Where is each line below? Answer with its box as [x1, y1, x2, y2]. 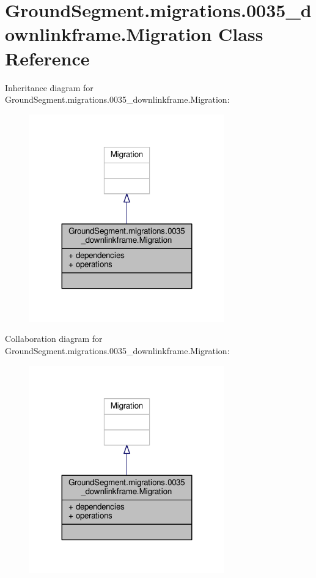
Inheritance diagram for [5, 81, 94, 94]
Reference [5, 45, 90, 70]
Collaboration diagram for [5, 332, 103, 345]
